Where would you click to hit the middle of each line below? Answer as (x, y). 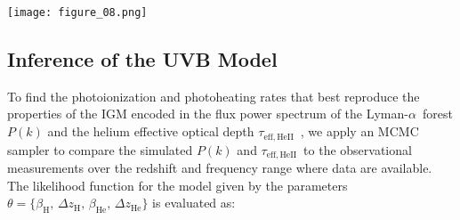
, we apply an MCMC (359, 131)
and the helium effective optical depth (151, 131)
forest (437, 114)
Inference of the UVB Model (142, 59)
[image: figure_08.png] (77, 12)
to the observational (358, 149)
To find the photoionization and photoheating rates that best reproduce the (214, 96)
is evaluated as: (194, 203)
